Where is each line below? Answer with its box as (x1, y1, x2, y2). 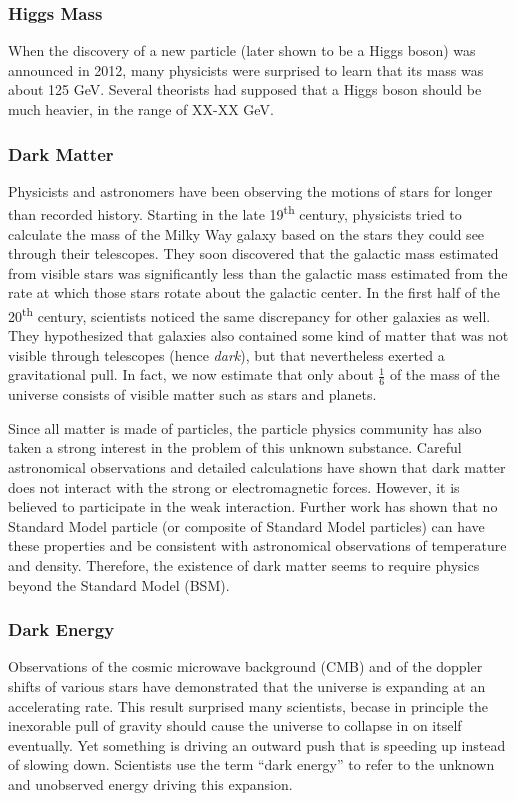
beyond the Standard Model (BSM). (8, 574, 230, 595)
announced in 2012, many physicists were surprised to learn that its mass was (8, 59, 484, 80)
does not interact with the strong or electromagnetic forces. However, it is (8, 476, 460, 497)
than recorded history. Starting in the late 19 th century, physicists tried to (8, 201, 462, 225)
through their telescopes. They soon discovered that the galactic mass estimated (8, 243, 499, 264)
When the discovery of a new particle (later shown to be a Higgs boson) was (8, 40, 476, 61)
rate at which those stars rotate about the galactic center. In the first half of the (8, 282, 501, 303)
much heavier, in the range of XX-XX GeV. (8, 99, 274, 119)
